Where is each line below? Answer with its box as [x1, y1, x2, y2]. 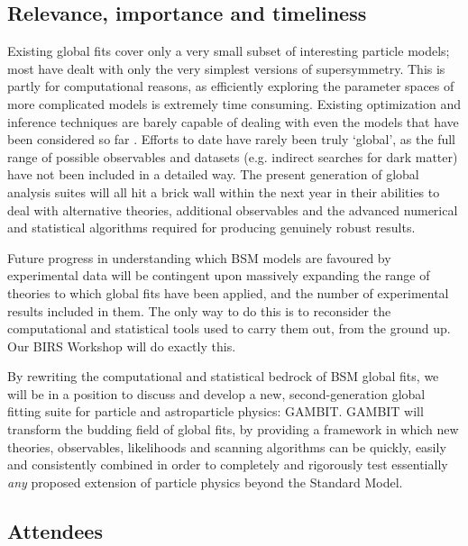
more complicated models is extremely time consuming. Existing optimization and [7, 94, 462, 113]
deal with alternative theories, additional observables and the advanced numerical [7, 200, 458, 219]
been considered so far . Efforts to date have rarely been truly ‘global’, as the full [7, 130, 455, 149]
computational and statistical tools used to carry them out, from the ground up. [7, 319, 451, 338]
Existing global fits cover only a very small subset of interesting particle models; [7, 41, 450, 60]
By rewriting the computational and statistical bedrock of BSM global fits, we [7, 367, 439, 386]
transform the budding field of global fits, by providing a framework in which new [7, 420, 459, 439]
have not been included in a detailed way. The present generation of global [7, 165, 419, 184]
